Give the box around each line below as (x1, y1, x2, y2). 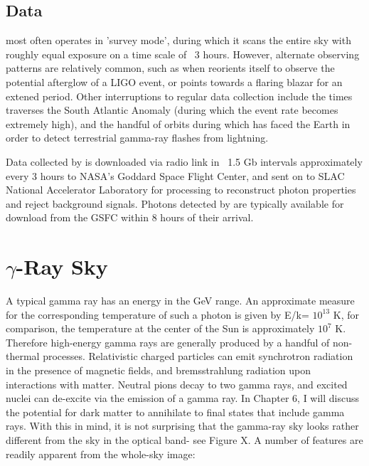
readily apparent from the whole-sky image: (6, 446, 196, 461)
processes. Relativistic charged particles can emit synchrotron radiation (43, 349, 353, 364)
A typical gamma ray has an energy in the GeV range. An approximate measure (6, 293, 355, 308)
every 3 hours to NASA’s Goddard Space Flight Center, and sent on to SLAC (6, 168, 345, 183)
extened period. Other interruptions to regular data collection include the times (6, 88, 353, 103)
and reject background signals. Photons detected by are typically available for (6, 196, 344, 211)
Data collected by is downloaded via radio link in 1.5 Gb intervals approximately (6, 154, 363, 169)
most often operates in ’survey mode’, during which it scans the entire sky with (6, 33, 351, 48)
